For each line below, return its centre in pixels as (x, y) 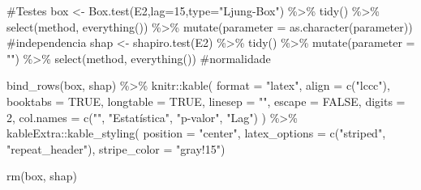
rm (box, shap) (42, 176)
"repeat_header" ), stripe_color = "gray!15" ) (116, 148)
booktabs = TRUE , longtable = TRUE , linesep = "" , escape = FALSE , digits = (206, 101)
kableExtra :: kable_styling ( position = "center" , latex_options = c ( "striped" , (196, 133)
